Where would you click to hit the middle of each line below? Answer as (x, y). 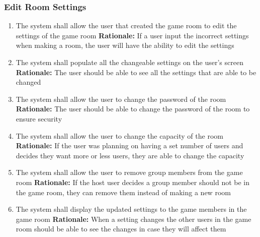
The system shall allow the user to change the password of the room (121, 99)
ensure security (39, 118)
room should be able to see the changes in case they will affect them (121, 229)
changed (28, 82)
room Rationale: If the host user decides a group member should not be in (133, 182)
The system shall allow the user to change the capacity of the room (119, 135)
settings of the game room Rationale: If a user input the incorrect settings (132, 35)
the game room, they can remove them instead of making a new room (123, 192)
